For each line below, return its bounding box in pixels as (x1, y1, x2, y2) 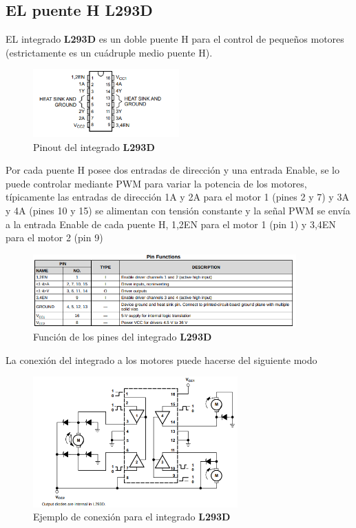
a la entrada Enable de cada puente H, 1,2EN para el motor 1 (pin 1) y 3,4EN (6, 216, 336, 231)
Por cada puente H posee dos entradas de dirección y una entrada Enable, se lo (6, 163, 340, 177)
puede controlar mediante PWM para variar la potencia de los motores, (6, 176, 307, 190)
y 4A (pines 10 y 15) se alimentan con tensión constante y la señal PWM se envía (6, 203, 350, 217)
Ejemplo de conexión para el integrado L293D (33, 509, 231, 524)
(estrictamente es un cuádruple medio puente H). (6, 45, 213, 59)
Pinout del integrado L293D (33, 139, 155, 154)
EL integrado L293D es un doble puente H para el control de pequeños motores (6, 32, 344, 46)
